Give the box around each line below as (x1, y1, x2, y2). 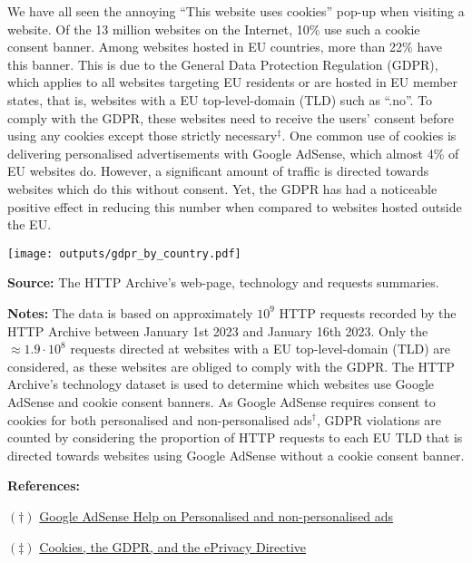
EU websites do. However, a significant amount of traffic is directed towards (7, 161, 429, 180)
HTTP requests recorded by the (279, 303, 457, 322)
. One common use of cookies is (281, 126, 457, 145)
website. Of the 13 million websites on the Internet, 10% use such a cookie (7, 19, 420, 38)
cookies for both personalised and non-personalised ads (7, 410, 312, 429)
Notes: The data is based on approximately (7, 303, 253, 322)
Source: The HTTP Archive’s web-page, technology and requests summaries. (7, 273, 439, 292)
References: (7, 476, 81, 495)
